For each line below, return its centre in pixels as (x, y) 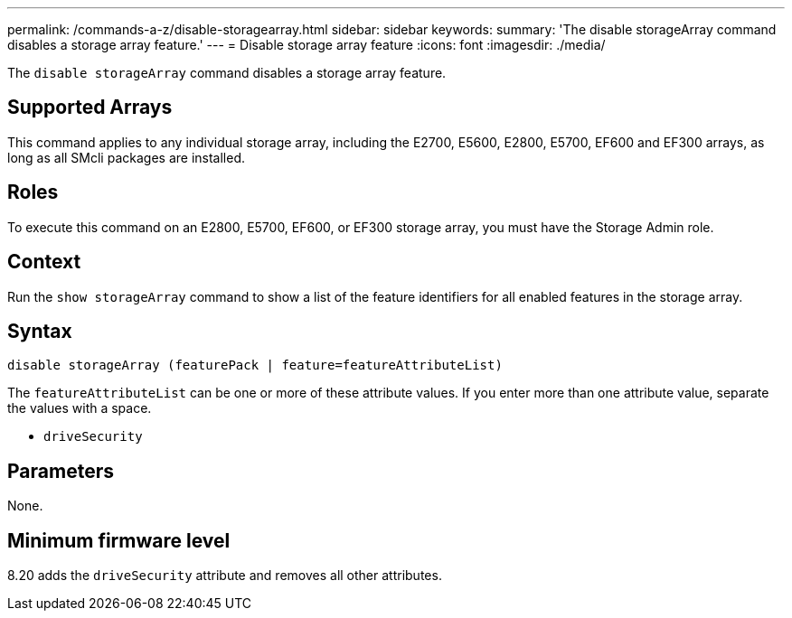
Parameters (61, 471)
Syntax (40, 331)
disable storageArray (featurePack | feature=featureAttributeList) (255, 365)
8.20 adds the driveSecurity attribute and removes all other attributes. (225, 576)
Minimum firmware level (119, 540)
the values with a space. (80, 408)
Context (44, 262)
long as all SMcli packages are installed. (126, 157)
